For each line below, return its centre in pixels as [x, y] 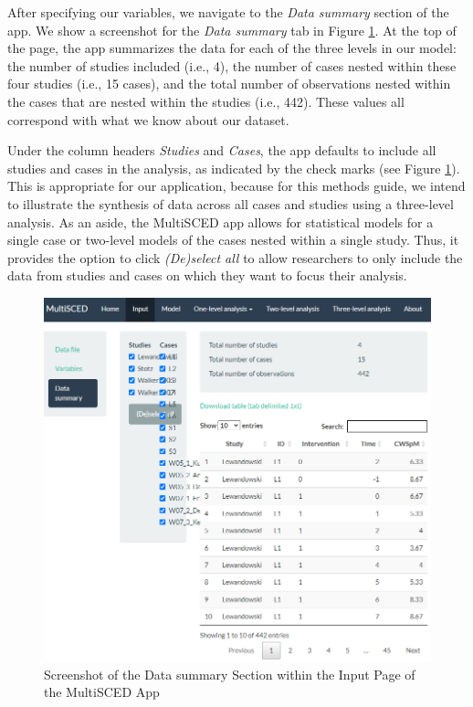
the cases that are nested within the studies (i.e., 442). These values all [206, 101]
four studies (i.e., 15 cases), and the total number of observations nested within [229, 84]
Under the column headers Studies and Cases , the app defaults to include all [222, 150]
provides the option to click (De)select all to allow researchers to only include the [235, 257]
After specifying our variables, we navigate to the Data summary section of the [228, 12]
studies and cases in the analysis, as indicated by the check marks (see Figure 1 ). [234, 168]
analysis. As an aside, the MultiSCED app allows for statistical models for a [221, 222]
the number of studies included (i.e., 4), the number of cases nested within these [232, 65]
